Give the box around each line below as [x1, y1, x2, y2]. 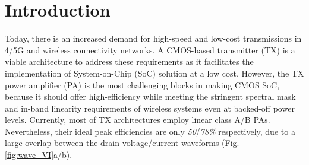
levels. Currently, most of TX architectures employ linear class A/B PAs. [5, 113, 270, 126]
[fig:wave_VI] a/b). [5, 148, 72, 161]
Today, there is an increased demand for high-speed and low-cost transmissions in [5, 32, 302, 45]
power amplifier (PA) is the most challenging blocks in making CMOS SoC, [5, 78, 280, 91]
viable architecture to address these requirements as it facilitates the [5, 55, 254, 68]
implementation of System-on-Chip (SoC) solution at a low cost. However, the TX [5, 66, 304, 79]
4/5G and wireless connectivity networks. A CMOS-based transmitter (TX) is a [5, 43, 295, 56]
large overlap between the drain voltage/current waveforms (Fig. [5, 137, 239, 149]
